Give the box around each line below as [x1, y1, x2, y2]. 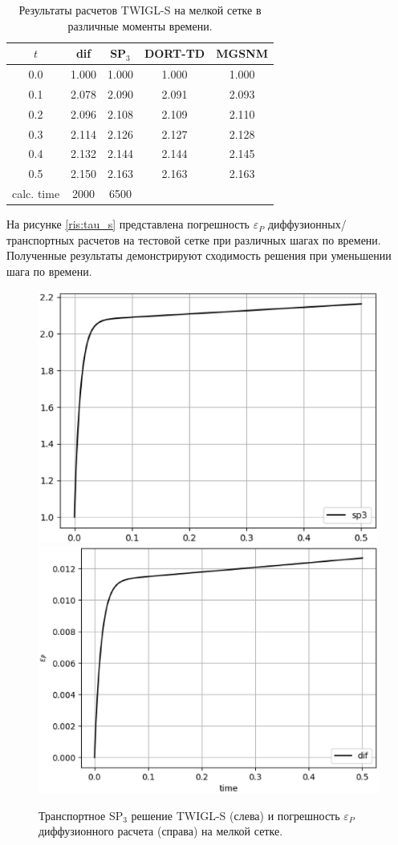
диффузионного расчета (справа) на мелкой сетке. [39, 823, 283, 839]
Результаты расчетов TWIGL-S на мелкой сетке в [18, 2, 262, 18]
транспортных [6, 231, 75, 248]
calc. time [12, 185, 60, 202]
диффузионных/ [267, 216, 347, 232]
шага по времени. [6, 262, 92, 279]
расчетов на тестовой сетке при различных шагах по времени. [78, 231, 381, 248]
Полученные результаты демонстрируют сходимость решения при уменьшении [6, 247, 392, 264]
